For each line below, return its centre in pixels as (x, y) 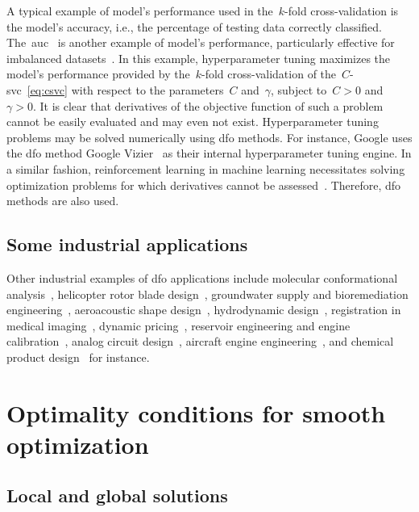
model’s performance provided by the (98, 74)
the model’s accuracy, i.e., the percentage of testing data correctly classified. (194, 26)
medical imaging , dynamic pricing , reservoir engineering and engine (178, 325)
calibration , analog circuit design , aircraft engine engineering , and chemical (200, 341)
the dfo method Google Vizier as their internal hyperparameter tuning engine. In (209, 153)
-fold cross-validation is (342, 10)
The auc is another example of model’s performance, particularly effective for (201, 42)
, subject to (299, 89)
